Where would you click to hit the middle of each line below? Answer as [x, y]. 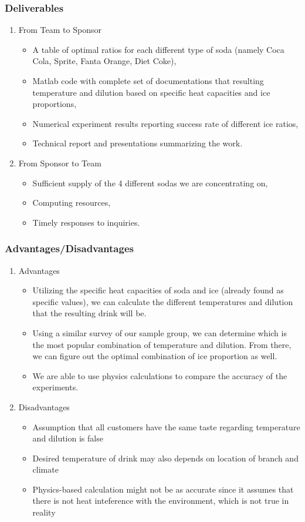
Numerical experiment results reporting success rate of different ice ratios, [165, 123]
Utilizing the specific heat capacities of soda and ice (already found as [158, 290]
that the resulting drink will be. [89, 313]
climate [45, 469]
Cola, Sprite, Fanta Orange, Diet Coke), [104, 61]
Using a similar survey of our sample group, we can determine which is [160, 332]
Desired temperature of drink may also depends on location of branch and [165, 458]
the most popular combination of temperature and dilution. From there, [162, 344]
